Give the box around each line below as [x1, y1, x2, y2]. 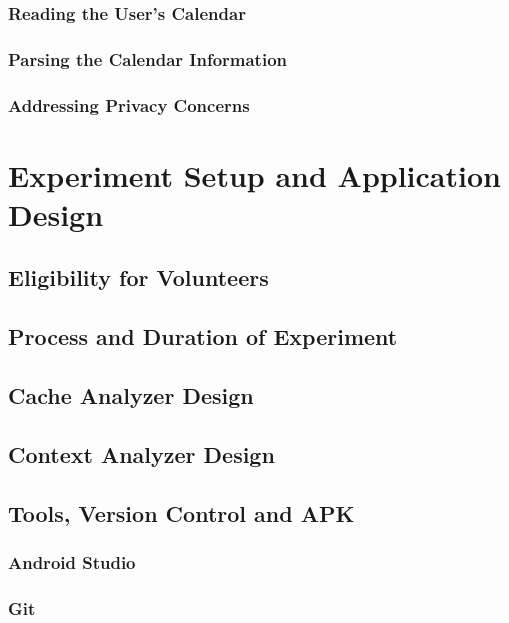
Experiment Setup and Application [8, 154, 501, 195]
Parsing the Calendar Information [8, 46, 288, 71]
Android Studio [8, 549, 136, 574]
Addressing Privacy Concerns [8, 92, 250, 117]
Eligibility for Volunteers [8, 262, 269, 293]
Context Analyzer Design [8, 438, 275, 469]
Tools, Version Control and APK [8, 497, 355, 528]
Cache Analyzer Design [8, 380, 254, 411]
